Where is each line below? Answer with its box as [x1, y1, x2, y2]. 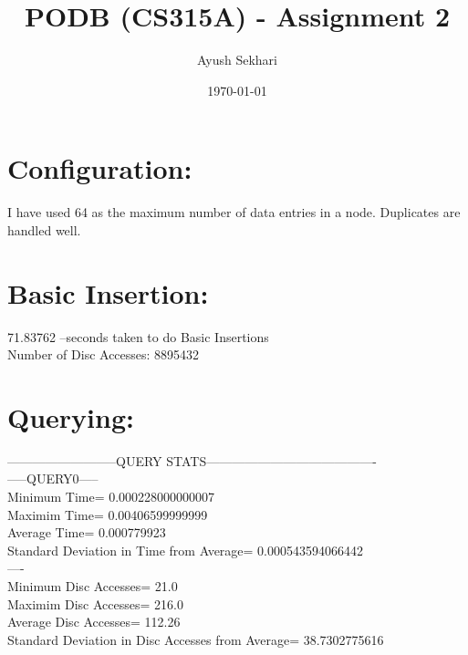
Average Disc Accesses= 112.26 [7, 612, 181, 631]
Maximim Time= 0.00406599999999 [7, 504, 208, 524]
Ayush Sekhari [196, 50, 278, 69]
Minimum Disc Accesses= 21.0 [7, 577, 178, 596]
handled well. [7, 220, 81, 239]
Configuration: [7, 150, 192, 187]
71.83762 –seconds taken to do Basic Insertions [7, 327, 269, 346]
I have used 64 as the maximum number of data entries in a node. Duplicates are [7, 203, 461, 222]
